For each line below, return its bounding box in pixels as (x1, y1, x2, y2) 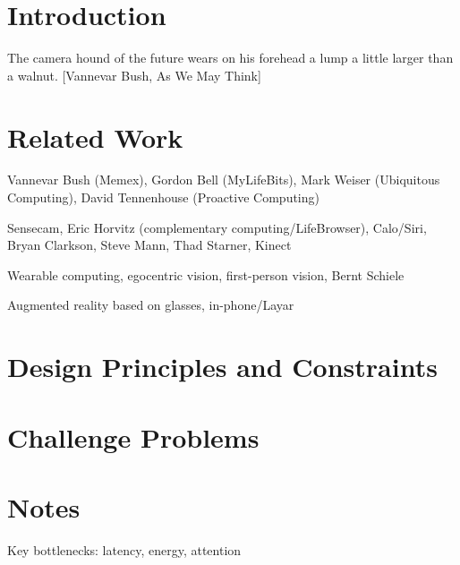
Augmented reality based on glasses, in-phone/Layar (7, 295, 294, 314)
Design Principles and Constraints (7, 348, 438, 385)
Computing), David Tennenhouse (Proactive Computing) (7, 188, 319, 207)
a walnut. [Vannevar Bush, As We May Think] (7, 65, 261, 84)
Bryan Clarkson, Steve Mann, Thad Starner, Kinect (7, 235, 292, 254)
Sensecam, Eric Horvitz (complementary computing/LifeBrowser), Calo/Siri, (7, 218, 427, 236)
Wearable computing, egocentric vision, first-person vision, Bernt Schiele (7, 265, 405, 284)
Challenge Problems (7, 418, 260, 455)
